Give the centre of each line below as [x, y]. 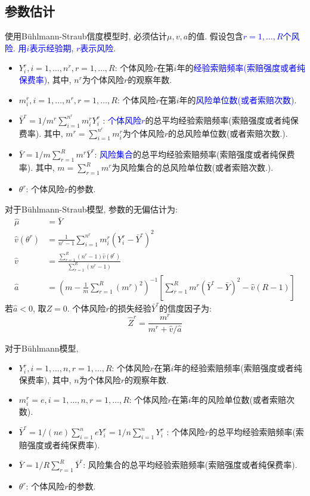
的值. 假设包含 [216, 36]
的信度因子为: [185, 308]
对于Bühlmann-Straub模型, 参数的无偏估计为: [91, 209]
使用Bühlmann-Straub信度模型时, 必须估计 [86, 36]
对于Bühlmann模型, [42, 348]
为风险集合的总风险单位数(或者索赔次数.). [193, 167]
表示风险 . [98, 47]
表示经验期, [52, 47]
